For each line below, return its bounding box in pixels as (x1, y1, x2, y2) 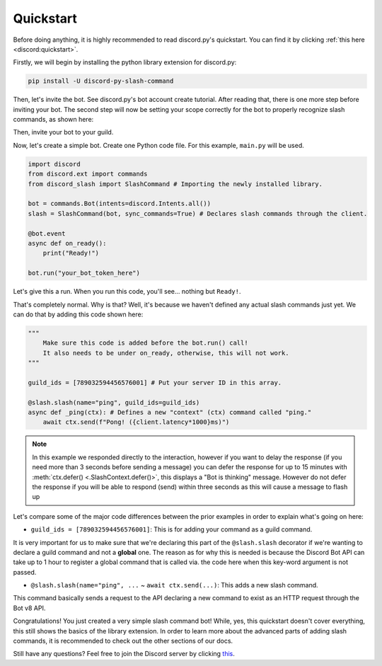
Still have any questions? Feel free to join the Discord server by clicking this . (13, 650, 235, 658)
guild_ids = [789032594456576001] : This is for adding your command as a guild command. (30, 525, 313, 534)
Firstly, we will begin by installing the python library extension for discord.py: (13, 58, 237, 67)
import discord (28, 160, 81, 168)
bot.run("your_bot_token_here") (28, 269, 141, 277)
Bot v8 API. (13, 604, 46, 612)
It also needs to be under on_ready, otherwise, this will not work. (42, 349, 289, 357)
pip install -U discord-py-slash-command (28, 77, 174, 85)
